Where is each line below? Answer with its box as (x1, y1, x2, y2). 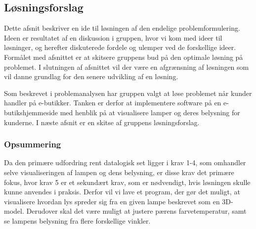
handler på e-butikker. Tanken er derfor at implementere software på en (4, 97, 221, 108)
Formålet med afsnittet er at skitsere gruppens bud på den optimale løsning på (4, 51, 243, 62)
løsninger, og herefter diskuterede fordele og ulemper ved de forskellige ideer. (4, 42, 236, 52)
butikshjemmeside (4, 107, 58, 117)
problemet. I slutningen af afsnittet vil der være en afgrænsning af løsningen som (4, 61, 249, 72)
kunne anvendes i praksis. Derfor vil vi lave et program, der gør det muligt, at (4, 186, 240, 197)
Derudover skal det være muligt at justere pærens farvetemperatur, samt (26, 206, 247, 216)
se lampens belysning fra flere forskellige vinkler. (4, 215, 151, 226)
